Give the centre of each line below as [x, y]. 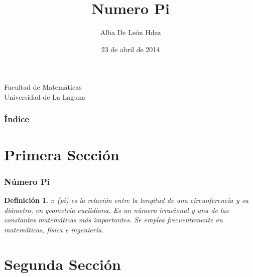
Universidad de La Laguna [45, 96]
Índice [17, 119]
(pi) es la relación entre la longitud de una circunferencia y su [153, 200]
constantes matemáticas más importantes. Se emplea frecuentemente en [113, 220]
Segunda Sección [62, 264]
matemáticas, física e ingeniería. [54, 229]
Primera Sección [62, 154]
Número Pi [27, 181]
